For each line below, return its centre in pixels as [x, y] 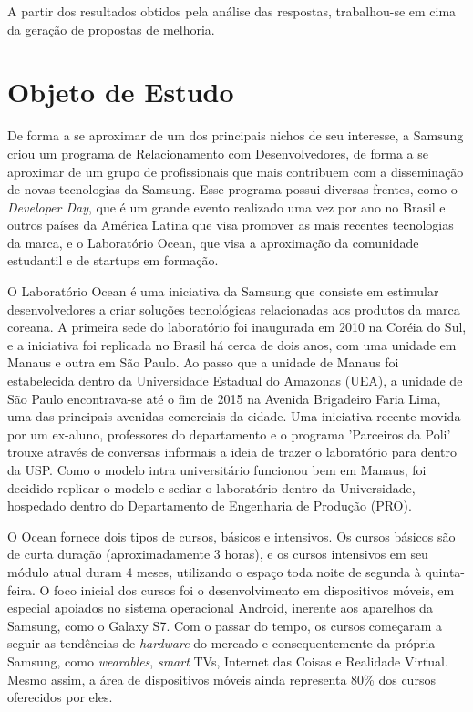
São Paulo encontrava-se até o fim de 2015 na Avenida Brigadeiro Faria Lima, [224, 398]
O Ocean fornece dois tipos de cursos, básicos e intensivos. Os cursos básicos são [231, 536]
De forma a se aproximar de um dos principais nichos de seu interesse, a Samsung [236, 135]
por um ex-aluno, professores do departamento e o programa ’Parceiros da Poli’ [229, 433]
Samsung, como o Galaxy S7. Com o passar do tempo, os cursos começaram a [225, 625]
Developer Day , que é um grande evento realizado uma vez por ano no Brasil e [226, 206]
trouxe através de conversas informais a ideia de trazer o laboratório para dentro [232, 452]
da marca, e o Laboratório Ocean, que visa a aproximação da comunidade [213, 242]
